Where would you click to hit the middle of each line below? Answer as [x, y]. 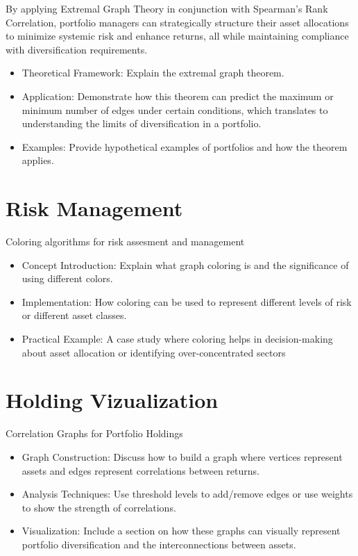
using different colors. [67, 278]
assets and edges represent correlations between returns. [140, 470]
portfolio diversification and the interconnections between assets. [159, 544]
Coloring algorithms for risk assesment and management [125, 242]
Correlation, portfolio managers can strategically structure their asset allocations [177, 22]
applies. [38, 160]
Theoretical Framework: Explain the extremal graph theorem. [153, 73]
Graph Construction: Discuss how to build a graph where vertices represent [182, 456]
